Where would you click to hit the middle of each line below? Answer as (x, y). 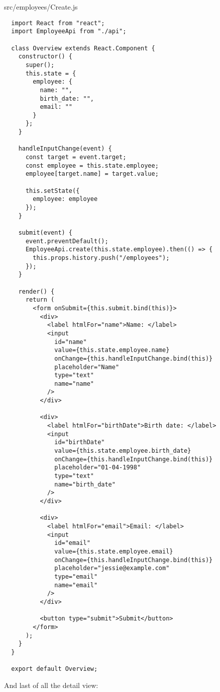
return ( (40, 300)
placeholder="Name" (87, 367)
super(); (40, 65)
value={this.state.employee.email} (114, 551)
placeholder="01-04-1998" (98, 468)
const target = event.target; (76, 157)
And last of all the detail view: (51, 685)
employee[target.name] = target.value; (92, 174)
